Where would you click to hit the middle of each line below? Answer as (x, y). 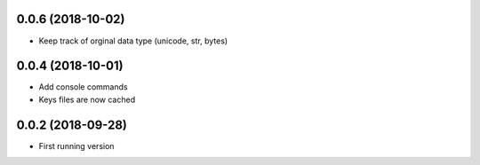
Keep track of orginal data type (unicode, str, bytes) (133, 41)
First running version (76, 145)
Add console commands (83, 87)
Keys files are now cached (87, 99)
